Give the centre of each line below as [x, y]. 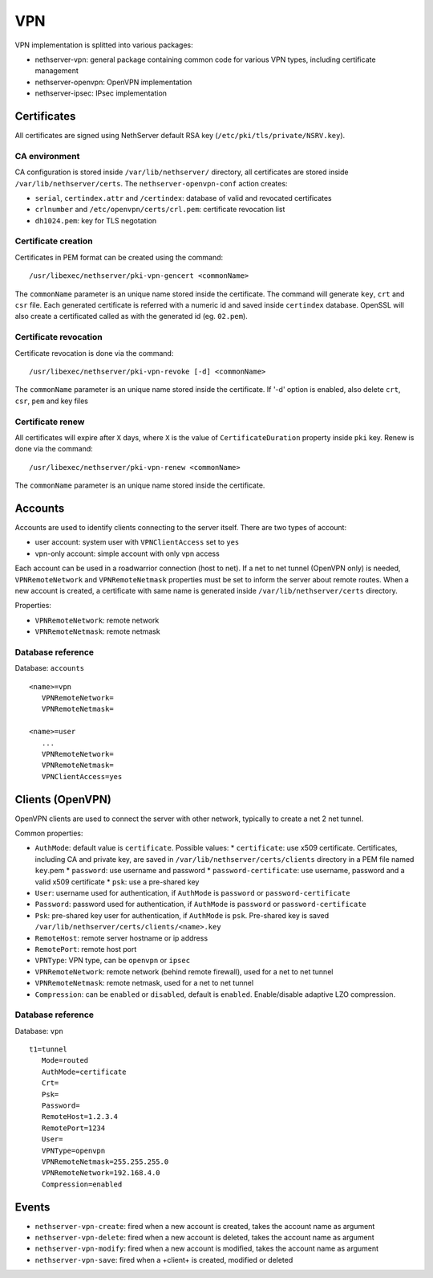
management [57, 71]
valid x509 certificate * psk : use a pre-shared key [117, 882]
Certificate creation [54, 241]
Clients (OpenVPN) [63, 799]
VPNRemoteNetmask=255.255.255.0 [105, 1162]
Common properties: [49, 833]
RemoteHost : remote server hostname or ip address [121, 938]
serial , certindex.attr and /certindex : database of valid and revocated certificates [183, 198]
